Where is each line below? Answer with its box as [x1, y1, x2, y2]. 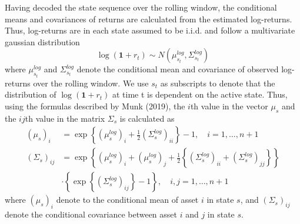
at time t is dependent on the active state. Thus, [112, 88, 288, 101]
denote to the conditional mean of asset [56, 193, 199, 206]
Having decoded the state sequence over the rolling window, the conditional [5, 1, 277, 13]
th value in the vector [190, 100, 268, 112]
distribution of [5, 88, 56, 101]
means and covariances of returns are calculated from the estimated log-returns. [5, 12, 292, 25]
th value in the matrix [25, 112, 105, 124]
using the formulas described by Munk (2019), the [5, 100, 185, 112]
